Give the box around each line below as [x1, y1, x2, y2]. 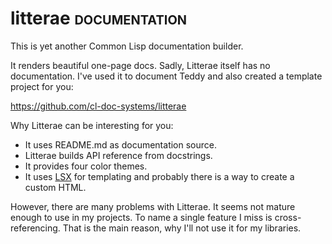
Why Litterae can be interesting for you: [10, 119, 174, 131]
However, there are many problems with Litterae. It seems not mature [10, 200, 296, 212]
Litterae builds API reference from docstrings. [24, 149, 213, 161]
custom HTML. [24, 181, 87, 193]
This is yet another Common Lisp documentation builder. [10, 40, 244, 52]
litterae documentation [10, 7, 188, 30]
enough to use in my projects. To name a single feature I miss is [10, 211, 273, 223]
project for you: [10, 80, 74, 92]
